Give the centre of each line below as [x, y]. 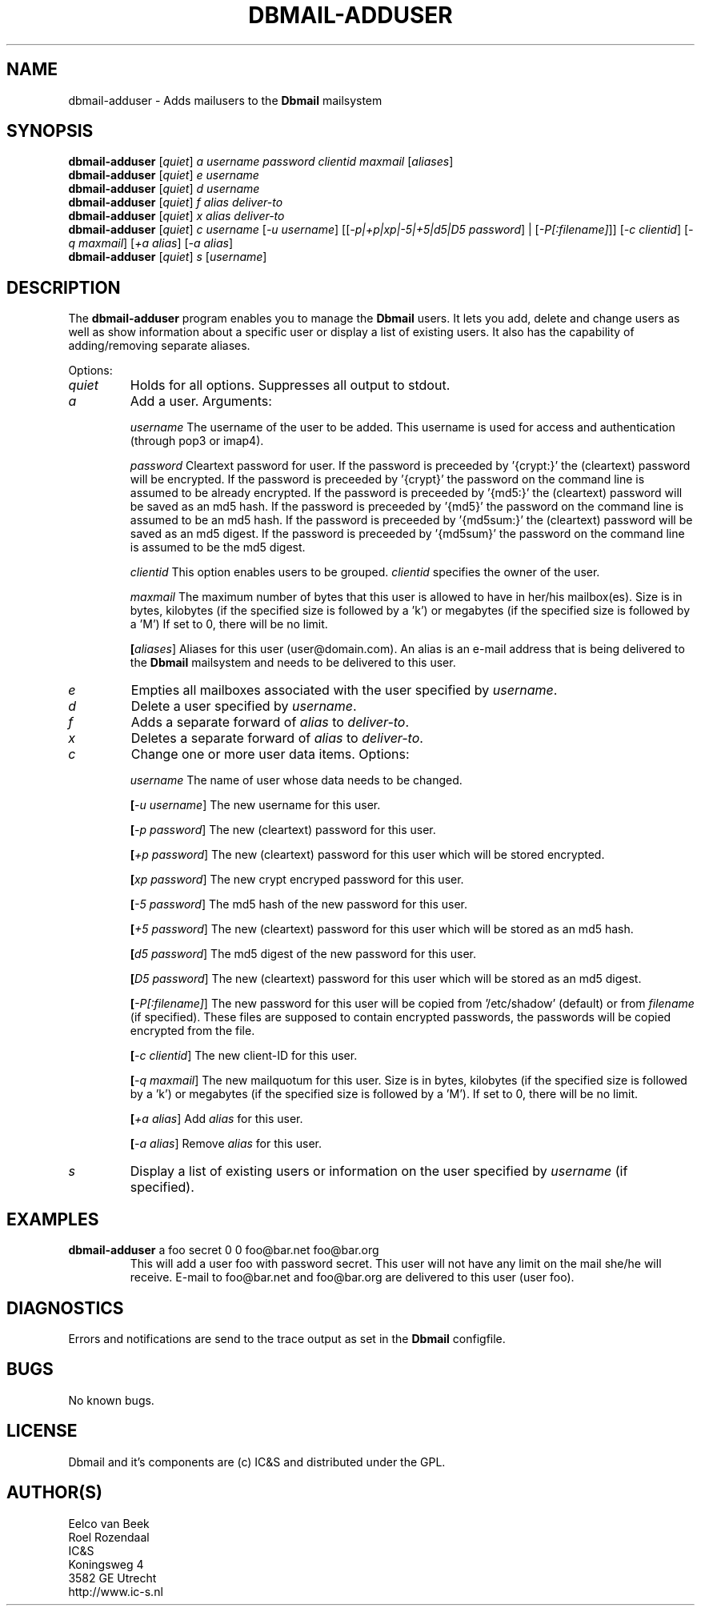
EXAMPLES [53, 1219]
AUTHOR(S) [54, 1493]
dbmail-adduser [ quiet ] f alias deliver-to [176, 203]
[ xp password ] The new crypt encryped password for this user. [297, 880]
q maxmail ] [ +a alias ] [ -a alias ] [150, 243]
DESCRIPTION [64, 287]
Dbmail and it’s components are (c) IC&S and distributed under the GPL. [257, 1462]
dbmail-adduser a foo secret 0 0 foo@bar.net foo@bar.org [224, 1250]
